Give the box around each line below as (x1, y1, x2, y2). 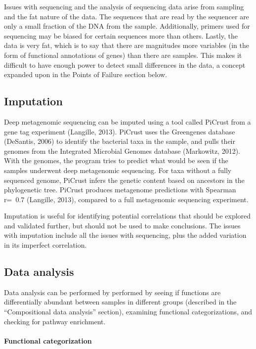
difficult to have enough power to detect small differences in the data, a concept (4, 59, 246, 70)
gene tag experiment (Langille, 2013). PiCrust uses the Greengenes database (4, 126, 235, 136)
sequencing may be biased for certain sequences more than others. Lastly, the (4, 30, 238, 41)
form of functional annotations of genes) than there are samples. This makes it (4, 49, 242, 60)
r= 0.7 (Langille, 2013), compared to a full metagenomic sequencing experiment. (4, 194, 249, 204)
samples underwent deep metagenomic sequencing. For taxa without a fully (4, 165, 232, 175)
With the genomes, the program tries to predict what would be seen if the (4, 155, 228, 166)
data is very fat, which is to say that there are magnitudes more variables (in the (4, 40, 249, 50)
